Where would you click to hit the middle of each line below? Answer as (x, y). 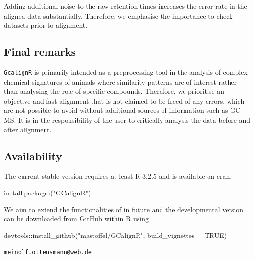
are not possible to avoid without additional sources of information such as (116, 110)
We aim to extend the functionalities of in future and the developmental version (124, 209)
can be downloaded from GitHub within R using (77, 219)
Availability (33, 156)
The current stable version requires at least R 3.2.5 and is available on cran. (118, 176)
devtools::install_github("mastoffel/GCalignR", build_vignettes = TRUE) (115, 235)
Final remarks (40, 52)
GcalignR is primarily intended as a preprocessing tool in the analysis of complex (126, 72)
